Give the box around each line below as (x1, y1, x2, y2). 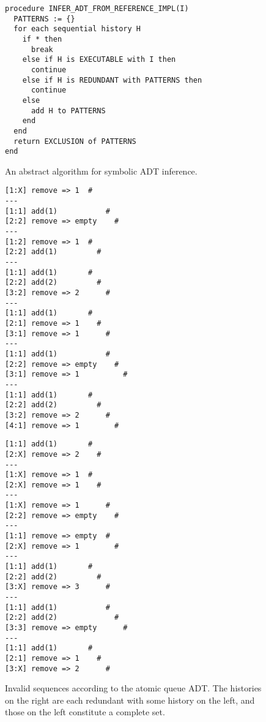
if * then (22, 34, 62, 43)
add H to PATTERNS (31, 106, 106, 115)
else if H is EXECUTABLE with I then (22, 55, 176, 64)
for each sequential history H (13, 24, 141, 34)
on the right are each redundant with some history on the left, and (5, 693, 255, 706)
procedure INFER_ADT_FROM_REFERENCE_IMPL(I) (5, 4, 189, 13)
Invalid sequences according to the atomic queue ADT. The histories (5, 682, 262, 694)
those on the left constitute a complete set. (5, 705, 165, 718)
